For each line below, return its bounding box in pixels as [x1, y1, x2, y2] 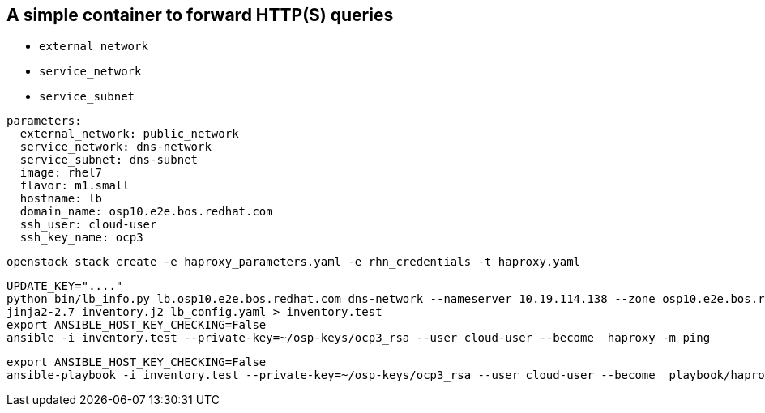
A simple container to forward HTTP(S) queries [6, 5, 394, 25]
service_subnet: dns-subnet [19, 153, 199, 167]
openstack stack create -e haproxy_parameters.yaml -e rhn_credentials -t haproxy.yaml [6, 255, 581, 269]
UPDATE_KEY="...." [6, 279, 123, 293]
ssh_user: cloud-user [19, 218, 157, 232]
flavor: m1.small [19, 179, 130, 193]
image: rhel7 [19, 166, 103, 180]
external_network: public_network [19, 127, 239, 141]
